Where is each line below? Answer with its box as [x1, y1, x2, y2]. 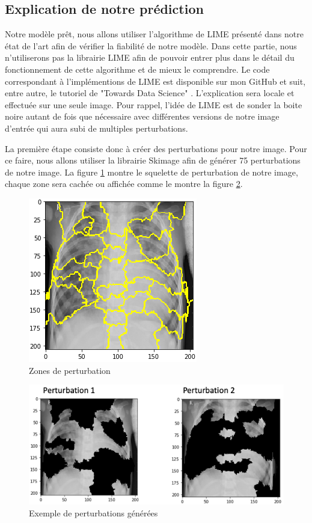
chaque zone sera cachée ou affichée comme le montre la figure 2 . [5, 177, 243, 190]
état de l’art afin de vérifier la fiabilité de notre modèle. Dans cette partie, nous [5, 39, 297, 52]
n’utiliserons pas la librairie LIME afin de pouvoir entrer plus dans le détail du [5, 51, 295, 64]
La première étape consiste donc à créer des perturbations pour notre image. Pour [5, 142, 307, 154]
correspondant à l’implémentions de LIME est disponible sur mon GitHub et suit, [5, 75, 306, 87]
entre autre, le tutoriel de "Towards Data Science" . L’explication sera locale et [5, 87, 295, 99]
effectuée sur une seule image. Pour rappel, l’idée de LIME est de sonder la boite [5, 98, 302, 111]
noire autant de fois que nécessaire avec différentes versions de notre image [5, 110, 280, 123]
